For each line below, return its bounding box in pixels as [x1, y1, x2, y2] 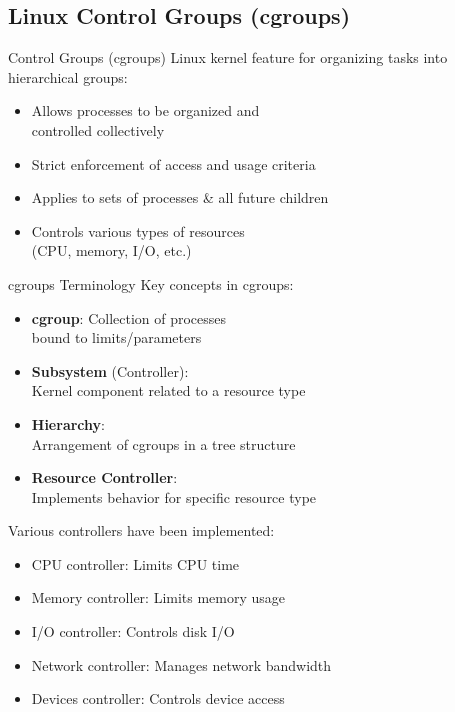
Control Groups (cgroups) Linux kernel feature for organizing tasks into [8, 47, 448, 68]
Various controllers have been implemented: [8, 520, 275, 541]
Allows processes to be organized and [31, 100, 260, 121]
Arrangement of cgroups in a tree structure [31, 433, 296, 454]
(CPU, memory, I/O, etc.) [31, 240, 192, 261]
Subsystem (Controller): [31, 360, 189, 381]
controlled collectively [31, 119, 165, 140]
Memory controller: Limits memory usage [31, 587, 286, 608]
